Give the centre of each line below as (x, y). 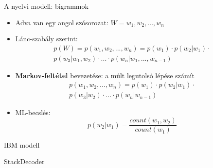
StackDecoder (24, 161)
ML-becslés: (33, 112)
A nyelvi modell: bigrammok (46, 6)
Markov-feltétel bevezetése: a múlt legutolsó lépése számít (105, 75)
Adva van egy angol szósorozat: (62, 22)
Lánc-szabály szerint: (46, 39)
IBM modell (22, 145)
